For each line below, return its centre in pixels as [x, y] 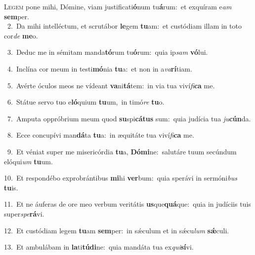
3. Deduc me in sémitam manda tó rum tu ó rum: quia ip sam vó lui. [107, 52]
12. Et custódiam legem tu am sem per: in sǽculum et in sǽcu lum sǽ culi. [117, 230]
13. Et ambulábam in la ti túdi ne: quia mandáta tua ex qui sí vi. [99, 247]
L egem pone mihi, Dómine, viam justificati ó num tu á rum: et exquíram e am [118, 6]
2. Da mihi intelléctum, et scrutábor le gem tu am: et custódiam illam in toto [124, 26]
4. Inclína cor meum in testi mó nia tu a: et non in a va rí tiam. [100, 68]
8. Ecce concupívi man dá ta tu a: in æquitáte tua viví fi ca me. [101, 135]
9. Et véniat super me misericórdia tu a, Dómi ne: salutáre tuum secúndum [122, 151]
